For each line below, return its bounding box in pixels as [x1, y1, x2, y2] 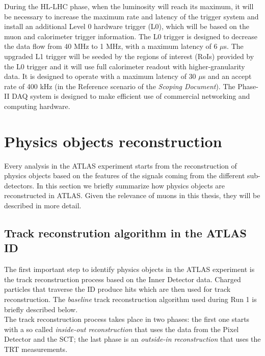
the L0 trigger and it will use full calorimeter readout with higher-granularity [4, 61, 245, 71]
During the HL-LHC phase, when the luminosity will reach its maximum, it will [4, 1, 254, 11]
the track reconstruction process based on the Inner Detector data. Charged [4, 273, 241, 284]
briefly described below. [4, 304, 78, 314]
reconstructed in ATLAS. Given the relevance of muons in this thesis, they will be [4, 190, 260, 201]
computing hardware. [4, 100, 70, 111]
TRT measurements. [4, 343, 68, 354]
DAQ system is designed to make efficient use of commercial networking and [12, 91, 250, 101]
